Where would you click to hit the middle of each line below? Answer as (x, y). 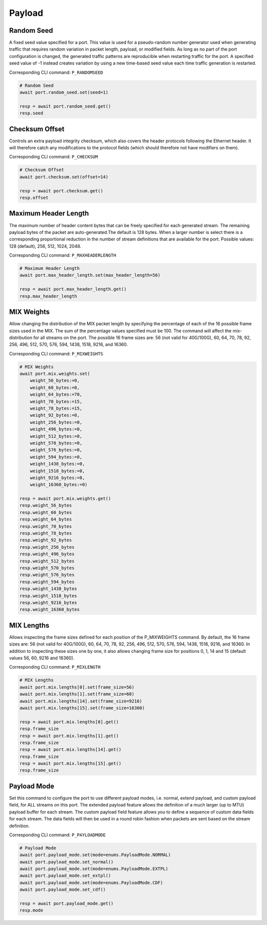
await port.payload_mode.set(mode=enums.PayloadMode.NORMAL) (95, 855)
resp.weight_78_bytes (46, 533)
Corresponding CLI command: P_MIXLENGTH (55, 667)
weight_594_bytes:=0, (56, 457)
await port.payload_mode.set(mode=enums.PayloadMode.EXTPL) (94, 869)
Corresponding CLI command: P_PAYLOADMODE (57, 835)
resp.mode (31, 910)
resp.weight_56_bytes (46, 505)
